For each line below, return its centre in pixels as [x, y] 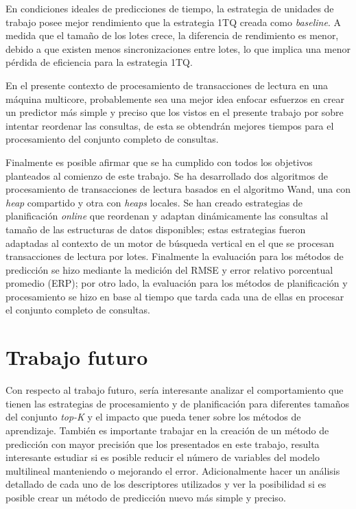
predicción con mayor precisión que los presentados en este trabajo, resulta [163, 443]
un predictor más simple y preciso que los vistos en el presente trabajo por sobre [175, 112]
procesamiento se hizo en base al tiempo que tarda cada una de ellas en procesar [175, 296]
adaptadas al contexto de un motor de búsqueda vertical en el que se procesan [170, 242]
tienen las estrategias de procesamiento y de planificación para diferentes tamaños [178, 403]
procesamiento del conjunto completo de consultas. [112, 139]
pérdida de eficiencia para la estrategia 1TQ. [99, 62]
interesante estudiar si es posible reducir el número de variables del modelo [163, 457]
